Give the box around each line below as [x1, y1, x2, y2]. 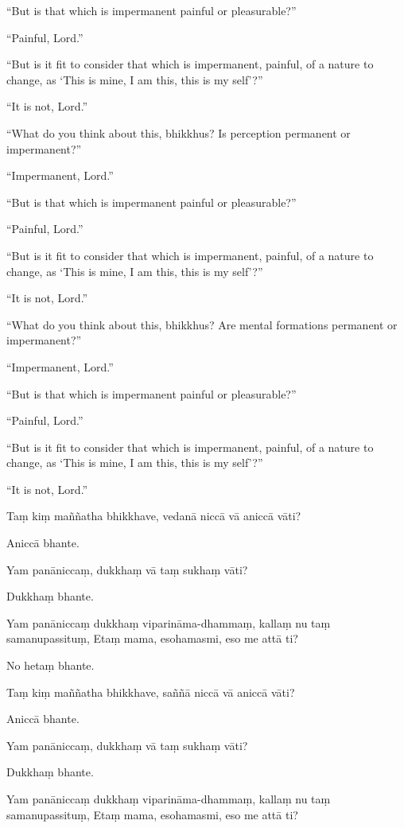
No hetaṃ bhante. [6, 657, 95, 674]
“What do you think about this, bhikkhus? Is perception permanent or [6, 124, 351, 141]
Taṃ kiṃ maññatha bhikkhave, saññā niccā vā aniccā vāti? [6, 683, 295, 700]
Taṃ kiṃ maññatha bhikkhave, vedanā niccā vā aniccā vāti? [6, 507, 301, 524]
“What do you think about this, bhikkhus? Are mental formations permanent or [6, 316, 398, 332]
